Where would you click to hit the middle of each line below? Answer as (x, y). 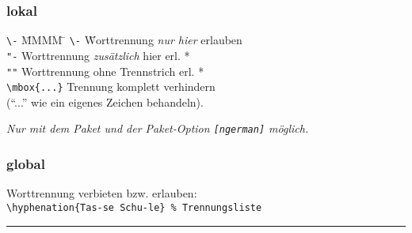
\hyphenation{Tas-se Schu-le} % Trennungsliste (134, 207)
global (26, 164)
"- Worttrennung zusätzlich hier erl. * (98, 55)
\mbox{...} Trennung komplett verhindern (111, 86)
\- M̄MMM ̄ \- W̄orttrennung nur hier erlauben (124, 40)
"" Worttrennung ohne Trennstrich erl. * (105, 71)
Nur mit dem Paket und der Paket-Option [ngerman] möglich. (158, 128)
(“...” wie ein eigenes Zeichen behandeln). (105, 101)
